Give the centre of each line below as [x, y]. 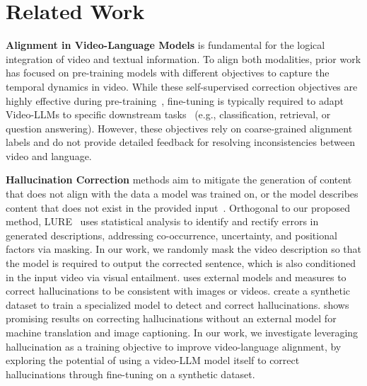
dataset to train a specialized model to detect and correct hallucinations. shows [177, 304]
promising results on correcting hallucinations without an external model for [171, 318]
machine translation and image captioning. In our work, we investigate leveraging [182, 332]
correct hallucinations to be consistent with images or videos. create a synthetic [178, 291]
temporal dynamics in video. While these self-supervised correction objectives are [182, 86]
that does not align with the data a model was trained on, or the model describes [182, 194]
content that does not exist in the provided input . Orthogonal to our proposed [178, 207]
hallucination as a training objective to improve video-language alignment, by [174, 346]
